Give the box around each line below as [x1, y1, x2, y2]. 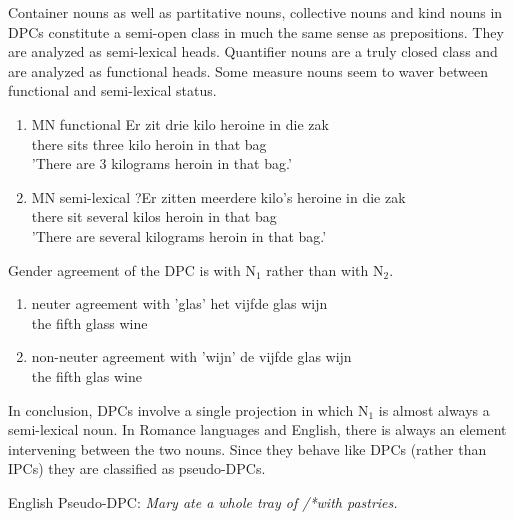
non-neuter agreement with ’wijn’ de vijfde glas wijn [31, 346, 352, 367]
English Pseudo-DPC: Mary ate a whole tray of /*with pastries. [8, 491, 398, 512]
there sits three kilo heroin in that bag [31, 133, 267, 154]
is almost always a [378, 399, 490, 420]
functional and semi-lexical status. [8, 80, 217, 101]
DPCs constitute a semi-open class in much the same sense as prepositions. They [8, 21, 504, 42]
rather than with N [266, 259, 384, 280]
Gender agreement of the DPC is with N [8, 259, 256, 280]
